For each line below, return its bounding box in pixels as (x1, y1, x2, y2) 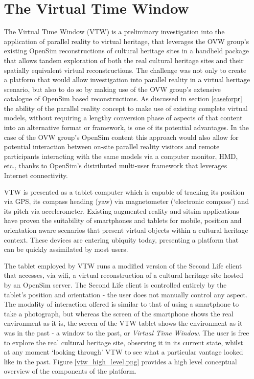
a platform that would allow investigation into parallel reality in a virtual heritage (4, 74, 250, 85)
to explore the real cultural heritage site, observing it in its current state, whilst (4, 337, 243, 347)
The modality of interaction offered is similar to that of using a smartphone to (4, 299, 239, 309)
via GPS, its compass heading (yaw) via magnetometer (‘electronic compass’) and (4, 196, 249, 206)
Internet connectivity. (4, 170, 68, 180)
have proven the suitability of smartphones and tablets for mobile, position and (4, 215, 242, 225)
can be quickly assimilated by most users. (4, 244, 128, 254)
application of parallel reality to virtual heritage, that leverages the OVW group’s (4, 36, 249, 46)
